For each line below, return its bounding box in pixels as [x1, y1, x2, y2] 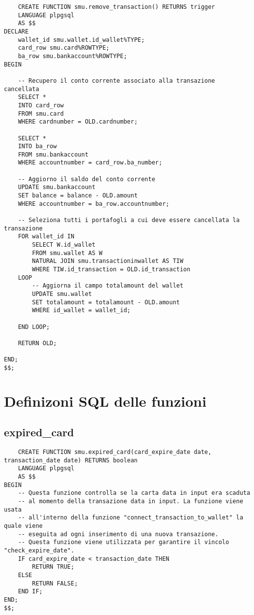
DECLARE [4, 28, 29, 35]
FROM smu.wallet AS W [32, 249, 103, 257]
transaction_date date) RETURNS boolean [4, 456, 138, 464]
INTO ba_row [18, 143, 57, 150]
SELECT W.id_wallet [32, 241, 96, 249]
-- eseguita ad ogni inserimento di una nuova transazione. [18, 530, 219, 538]
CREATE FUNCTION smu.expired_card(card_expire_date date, [18, 449, 212, 456]
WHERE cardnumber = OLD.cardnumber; [18, 118, 138, 126]
